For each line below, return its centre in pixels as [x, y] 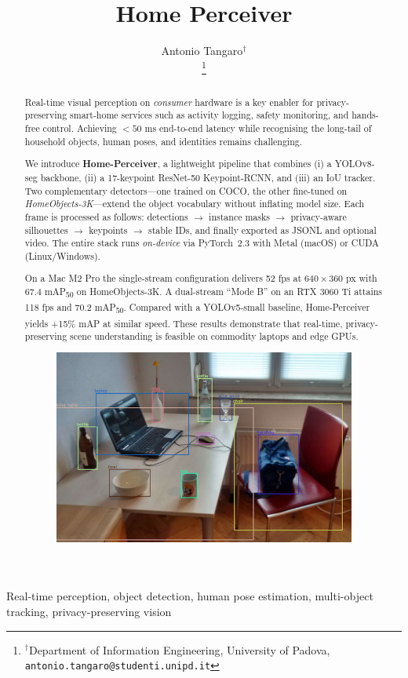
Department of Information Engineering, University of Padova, [179, 649]
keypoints [108, 230]
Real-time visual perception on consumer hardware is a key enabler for [169, 102]
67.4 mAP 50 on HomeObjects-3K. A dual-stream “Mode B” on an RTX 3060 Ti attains [203, 293]
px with [361, 278]
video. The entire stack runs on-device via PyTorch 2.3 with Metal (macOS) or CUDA [202, 243]
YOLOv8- [355, 164]
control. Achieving [80, 128]
